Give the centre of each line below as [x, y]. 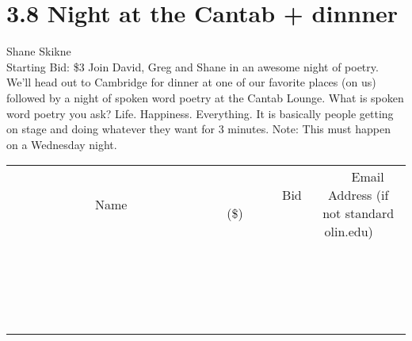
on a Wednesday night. [62, 144]
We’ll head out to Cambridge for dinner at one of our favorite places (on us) [191, 82]
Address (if [359, 195]
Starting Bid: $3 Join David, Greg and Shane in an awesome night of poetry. [193, 66]
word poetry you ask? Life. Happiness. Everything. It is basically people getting [200, 113]
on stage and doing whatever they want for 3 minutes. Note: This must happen [198, 129]
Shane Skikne [39, 51]
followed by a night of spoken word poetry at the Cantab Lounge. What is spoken [205, 97]
